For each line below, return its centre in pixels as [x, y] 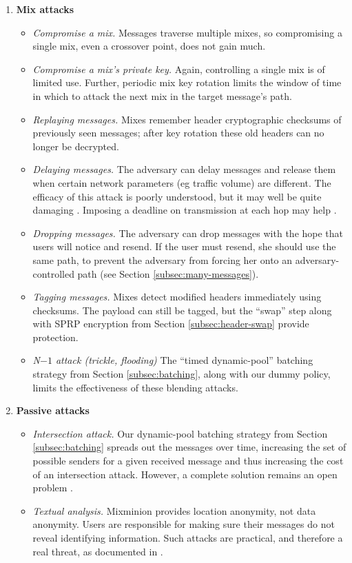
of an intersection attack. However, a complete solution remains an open [185, 474]
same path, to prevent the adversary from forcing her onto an [163, 259]
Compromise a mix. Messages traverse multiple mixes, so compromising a [187, 32]
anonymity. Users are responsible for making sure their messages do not [184, 524]
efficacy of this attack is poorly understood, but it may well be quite [177, 196]
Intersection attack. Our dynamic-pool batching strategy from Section [180, 433]
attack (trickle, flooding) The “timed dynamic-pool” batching [184, 360]
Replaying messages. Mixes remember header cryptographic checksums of [187, 119]
